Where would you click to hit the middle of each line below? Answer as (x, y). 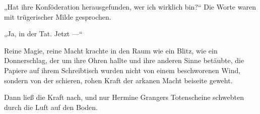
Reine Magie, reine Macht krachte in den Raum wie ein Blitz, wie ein (111, 50)
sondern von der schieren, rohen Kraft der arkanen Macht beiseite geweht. (118, 80)
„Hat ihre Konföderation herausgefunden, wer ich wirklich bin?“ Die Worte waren (130, 7)
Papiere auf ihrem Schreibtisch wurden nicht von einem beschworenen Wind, (122, 70)
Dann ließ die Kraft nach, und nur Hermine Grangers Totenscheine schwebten (124, 97)
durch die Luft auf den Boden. (51, 107)
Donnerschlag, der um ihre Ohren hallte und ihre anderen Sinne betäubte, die (124, 60)
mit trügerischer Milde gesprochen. (58, 16)
